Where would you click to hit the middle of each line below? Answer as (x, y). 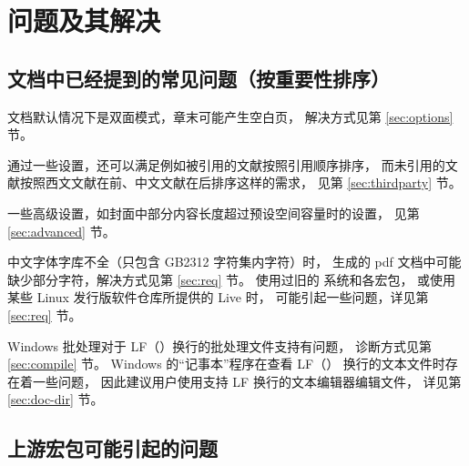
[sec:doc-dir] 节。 (56, 399)
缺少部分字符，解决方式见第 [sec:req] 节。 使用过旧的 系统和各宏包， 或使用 (232, 279)
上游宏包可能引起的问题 (112, 448)
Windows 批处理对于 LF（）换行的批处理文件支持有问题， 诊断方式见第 (219, 345)
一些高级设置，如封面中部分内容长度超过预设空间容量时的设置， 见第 (214, 213)
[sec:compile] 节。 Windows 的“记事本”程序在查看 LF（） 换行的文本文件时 (226, 364)
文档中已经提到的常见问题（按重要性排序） (199, 78)
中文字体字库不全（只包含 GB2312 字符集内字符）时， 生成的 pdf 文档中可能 (234, 262)
